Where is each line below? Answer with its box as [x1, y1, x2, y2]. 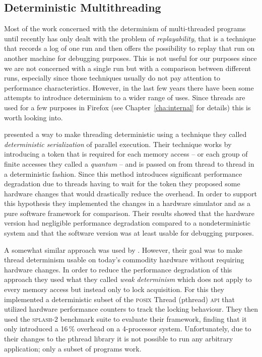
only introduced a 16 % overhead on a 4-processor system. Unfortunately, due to [4, 323, 251, 334]
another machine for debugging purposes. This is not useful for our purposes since [4, 52, 257, 63]
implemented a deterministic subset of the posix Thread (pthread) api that [4, 294, 235, 304]
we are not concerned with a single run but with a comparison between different [4, 62, 251, 73]
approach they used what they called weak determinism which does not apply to [4, 274, 252, 284]
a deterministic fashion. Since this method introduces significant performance [4, 168, 242, 179]
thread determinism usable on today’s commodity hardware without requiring [4, 254, 244, 265]
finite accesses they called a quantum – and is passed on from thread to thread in [4, 158, 254, 169]
